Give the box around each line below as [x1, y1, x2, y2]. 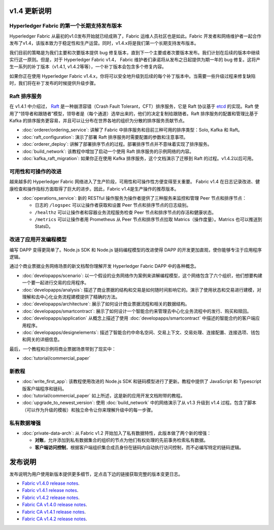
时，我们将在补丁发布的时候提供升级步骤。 [9, 80, 98, 86]
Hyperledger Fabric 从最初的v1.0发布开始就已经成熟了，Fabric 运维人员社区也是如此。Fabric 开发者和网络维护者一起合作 [9, 33, 261, 39]
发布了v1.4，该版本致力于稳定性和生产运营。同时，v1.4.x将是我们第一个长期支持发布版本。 [9, 40, 199, 46]
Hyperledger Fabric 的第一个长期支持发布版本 [9, 22, 122, 29]
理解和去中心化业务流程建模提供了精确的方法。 [22, 294, 120, 300]
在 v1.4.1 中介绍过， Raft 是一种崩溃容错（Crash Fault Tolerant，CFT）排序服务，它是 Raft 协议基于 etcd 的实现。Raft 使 [9, 103, 259, 109]
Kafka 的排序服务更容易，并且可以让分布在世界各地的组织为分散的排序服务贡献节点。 [9, 117, 187, 124]
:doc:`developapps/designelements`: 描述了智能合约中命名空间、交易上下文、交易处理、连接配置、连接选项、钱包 [22, 329, 260, 335]
